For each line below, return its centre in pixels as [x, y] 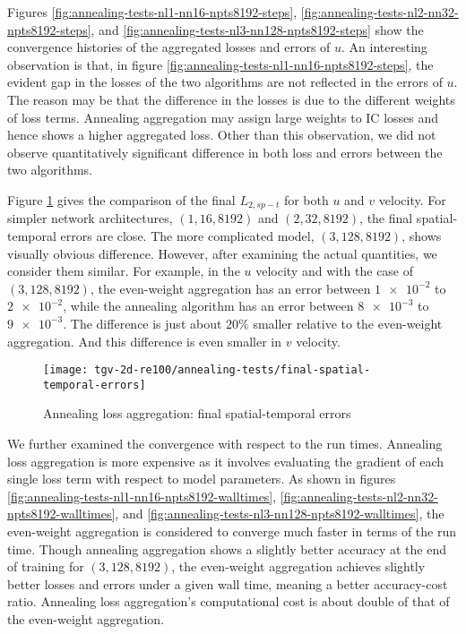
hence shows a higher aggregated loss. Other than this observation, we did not [222, 135]
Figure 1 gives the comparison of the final [121, 199]
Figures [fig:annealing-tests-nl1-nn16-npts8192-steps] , [152, 12]
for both [306, 199]
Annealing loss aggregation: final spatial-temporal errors [197, 413]
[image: [66, 370]
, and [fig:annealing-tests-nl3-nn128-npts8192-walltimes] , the [280, 514]
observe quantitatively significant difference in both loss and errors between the [225, 152]
